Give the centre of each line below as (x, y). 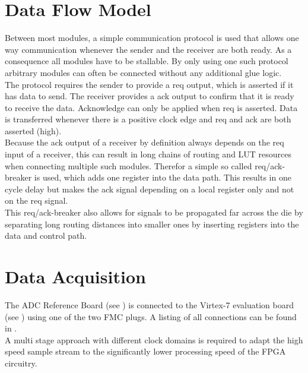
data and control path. (46, 236)
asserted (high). (33, 130)
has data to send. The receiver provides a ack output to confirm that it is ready (150, 96)
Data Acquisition (75, 276)
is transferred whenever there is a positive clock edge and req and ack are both (148, 119)
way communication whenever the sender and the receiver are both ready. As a (148, 49)
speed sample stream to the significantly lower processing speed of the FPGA (145, 351)
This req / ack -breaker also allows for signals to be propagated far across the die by (154, 212)
